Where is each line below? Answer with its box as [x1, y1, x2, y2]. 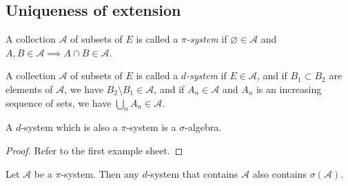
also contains [252, 166, 307, 180]
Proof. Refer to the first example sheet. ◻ [6, 143, 183, 157]
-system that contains [147, 166, 238, 180]
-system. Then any [61, 166, 139, 180]
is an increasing [256, 81, 322, 96]
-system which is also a [21, 120, 118, 134]
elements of [6, 81, 53, 96]
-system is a [126, 120, 176, 134]
